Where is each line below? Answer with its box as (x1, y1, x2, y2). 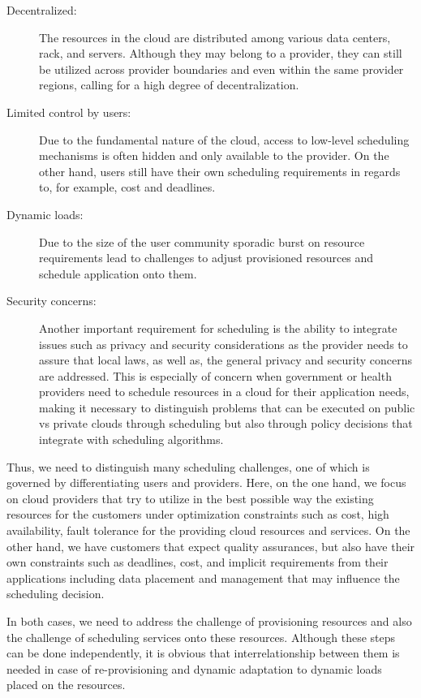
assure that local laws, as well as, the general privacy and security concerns (39, 351, 412, 368)
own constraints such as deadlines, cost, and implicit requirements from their (6, 554, 389, 571)
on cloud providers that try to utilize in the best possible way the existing (6, 489, 374, 506)
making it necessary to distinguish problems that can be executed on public (39, 399, 415, 416)
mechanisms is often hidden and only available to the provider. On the (39, 147, 389, 164)
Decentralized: (6, 2, 77, 18)
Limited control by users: (6, 103, 131, 120)
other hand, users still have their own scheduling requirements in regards (39, 162, 401, 179)
